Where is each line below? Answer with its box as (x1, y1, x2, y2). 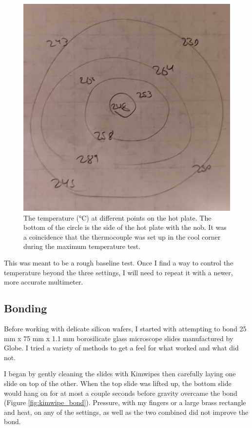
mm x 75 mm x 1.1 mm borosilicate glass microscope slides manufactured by (4, 333, 233, 343)
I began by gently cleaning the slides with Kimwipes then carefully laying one (4, 368, 236, 379)
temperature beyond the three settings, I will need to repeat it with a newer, (4, 267, 233, 277)
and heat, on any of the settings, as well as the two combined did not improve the (4, 407, 249, 417)
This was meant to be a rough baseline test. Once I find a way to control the (4, 257, 233, 267)
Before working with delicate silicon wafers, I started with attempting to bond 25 (4, 323, 247, 333)
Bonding (4, 301, 47, 316)
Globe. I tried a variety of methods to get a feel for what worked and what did (4, 343, 239, 353)
